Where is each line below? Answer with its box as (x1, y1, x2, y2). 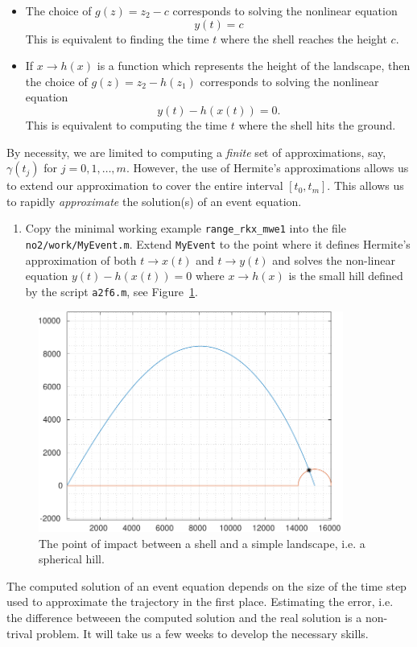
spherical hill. (39, 550, 105, 567)
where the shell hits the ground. (238, 116, 396, 133)
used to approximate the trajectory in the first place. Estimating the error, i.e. (6, 593, 394, 610)
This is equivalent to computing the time (25, 116, 227, 133)
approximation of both (25, 251, 137, 268)
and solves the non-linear (272, 251, 395, 268)
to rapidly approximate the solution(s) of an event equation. (6, 192, 302, 209)
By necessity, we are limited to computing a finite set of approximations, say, (6, 143, 386, 160)
